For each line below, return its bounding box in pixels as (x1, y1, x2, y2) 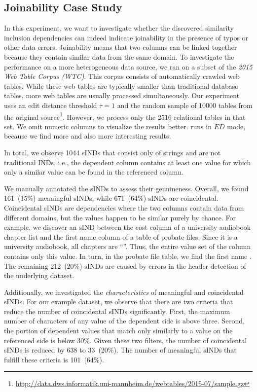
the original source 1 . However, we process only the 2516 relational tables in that (4, 110, 246, 122)
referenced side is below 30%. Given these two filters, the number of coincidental (4, 335, 247, 345)
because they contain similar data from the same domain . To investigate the (4, 51, 234, 62)
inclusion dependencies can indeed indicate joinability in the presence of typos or (4, 32, 249, 42)
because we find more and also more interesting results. (4, 131, 171, 141)
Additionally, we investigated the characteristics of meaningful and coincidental (4, 286, 244, 297)
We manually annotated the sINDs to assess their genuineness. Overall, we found (4, 183, 249, 193)
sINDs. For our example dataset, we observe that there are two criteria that (4, 296, 233, 307)
